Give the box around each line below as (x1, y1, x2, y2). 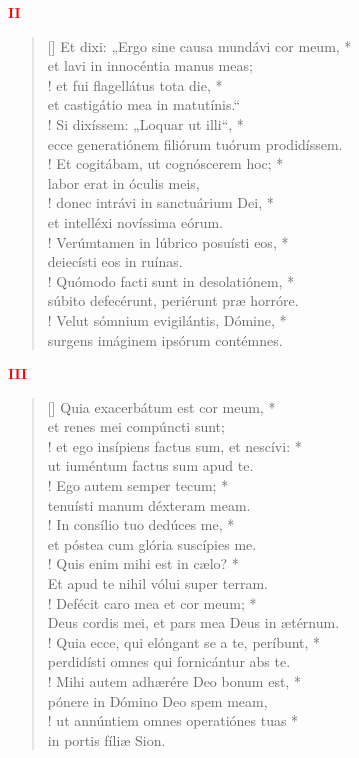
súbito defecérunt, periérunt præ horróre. (47, 290, 299, 311)
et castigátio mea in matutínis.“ (47, 94, 241, 115)
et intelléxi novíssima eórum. (47, 211, 223, 232)
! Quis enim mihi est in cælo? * (47, 553, 239, 574)
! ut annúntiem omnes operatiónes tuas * (47, 710, 299, 731)
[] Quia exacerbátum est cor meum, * (47, 396, 276, 417)
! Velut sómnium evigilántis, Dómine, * (47, 309, 287, 330)
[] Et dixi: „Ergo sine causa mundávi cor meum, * (47, 35, 352, 56)
